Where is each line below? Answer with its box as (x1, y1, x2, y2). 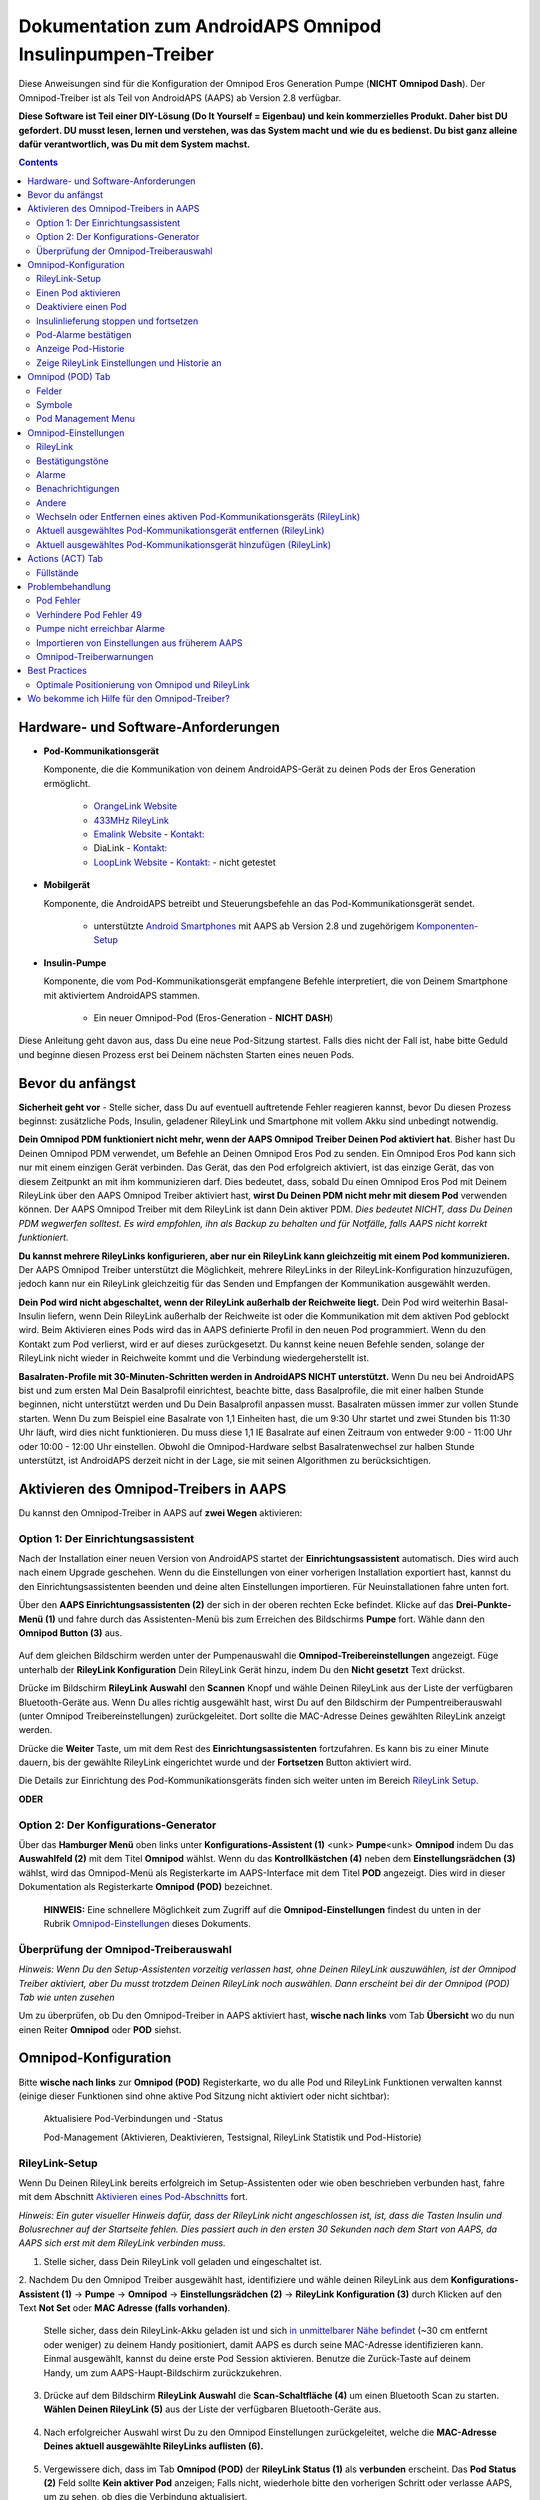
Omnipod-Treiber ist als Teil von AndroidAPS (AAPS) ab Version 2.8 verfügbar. (18, 91, 342, 104)
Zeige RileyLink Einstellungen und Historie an (36, 356, 222, 369)
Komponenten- (416, 920, 479, 932)
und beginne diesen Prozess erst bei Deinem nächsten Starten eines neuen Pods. (18, 1048, 355, 1060)
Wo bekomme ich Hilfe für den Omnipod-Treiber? (27, 693, 230, 705)
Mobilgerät (43, 879, 90, 891)
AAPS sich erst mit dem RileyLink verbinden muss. (18, 2237, 226, 2249)
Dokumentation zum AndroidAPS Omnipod (18, 15, 382, 37)
